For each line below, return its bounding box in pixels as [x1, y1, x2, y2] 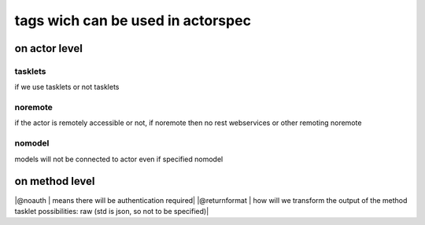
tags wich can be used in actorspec [14, 12, 252, 29]
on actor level [14, 42, 83, 55]
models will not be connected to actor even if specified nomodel [14, 154, 224, 164]
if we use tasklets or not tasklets [14, 83, 120, 92]
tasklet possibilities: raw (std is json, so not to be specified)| [14, 206, 209, 216]
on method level [14, 175, 95, 188]
